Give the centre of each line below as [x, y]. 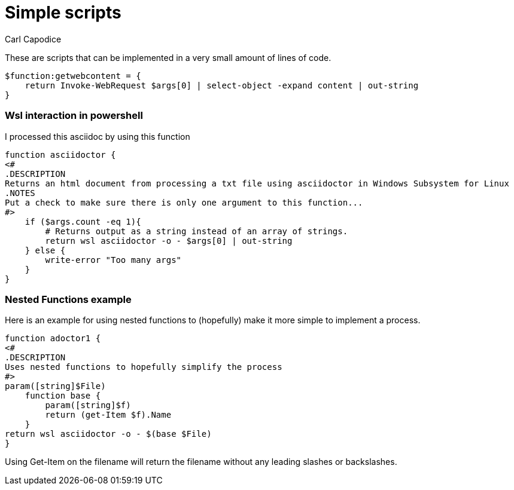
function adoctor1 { [53, 339]
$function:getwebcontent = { [73, 76]
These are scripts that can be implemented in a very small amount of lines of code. [168, 57]
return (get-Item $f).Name [108, 415]
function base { [63, 396]
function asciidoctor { [60, 154]
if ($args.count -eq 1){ [83, 221]
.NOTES [20, 193]
